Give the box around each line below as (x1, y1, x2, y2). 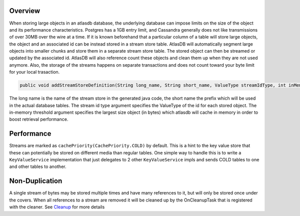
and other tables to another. (9, 163, 66, 170)
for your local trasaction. (9, 69, 60, 75)
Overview (9, 7, 40, 15)
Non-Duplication (9, 177, 62, 185)
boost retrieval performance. (9, 116, 68, 122)
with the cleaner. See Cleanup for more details (9, 204, 105, 210)
